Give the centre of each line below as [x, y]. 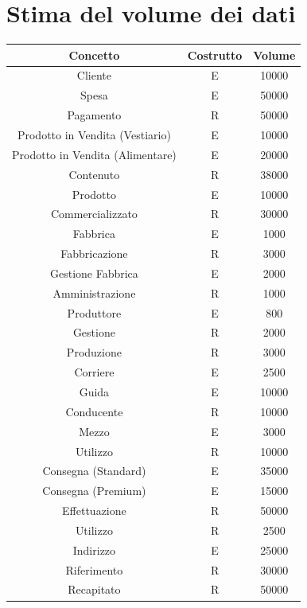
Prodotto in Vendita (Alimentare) [94, 154]
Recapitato [94, 589]
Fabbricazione [94, 253]
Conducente [94, 411]
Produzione [94, 352]
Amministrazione [94, 292]
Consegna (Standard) [94, 471]
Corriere [94, 372]
